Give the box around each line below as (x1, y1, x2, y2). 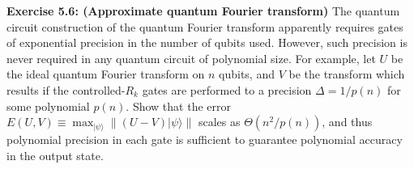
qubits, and (219, 65, 275, 82)
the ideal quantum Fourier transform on (6, 65, 205, 82)
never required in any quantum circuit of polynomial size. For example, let (6, 49, 376, 66)
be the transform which (288, 65, 405, 82)
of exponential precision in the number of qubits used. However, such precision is (6, 34, 408, 51)
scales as (198, 113, 241, 130)
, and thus (322, 113, 373, 130)
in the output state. (6, 146, 104, 163)
